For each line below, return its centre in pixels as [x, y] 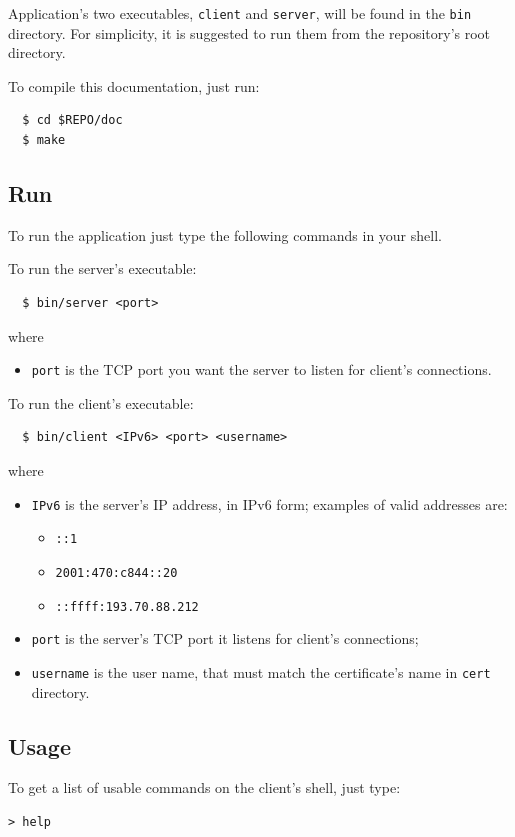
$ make [44, 140]
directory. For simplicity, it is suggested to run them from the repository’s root [249, 32]
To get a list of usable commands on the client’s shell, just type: [204, 787]
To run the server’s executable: [102, 268]
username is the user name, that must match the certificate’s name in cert [261, 671]
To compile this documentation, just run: [134, 85]
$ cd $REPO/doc [72, 120]
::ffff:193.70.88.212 [127, 606]
